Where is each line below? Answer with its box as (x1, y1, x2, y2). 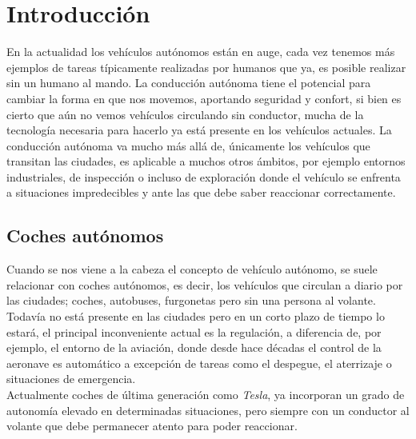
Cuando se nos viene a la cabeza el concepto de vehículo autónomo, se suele (6, 261, 378, 277)
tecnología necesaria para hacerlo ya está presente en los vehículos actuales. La (6, 122, 392, 138)
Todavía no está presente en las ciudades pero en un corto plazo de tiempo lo (6, 308, 385, 325)
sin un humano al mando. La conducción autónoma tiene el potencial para (6, 74, 371, 91)
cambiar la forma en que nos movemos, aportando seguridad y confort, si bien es (6, 90, 402, 106)
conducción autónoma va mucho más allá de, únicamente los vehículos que (6, 137, 370, 154)
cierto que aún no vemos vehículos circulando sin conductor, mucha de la (6, 106, 364, 122)
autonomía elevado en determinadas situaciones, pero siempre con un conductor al (6, 401, 410, 418)
